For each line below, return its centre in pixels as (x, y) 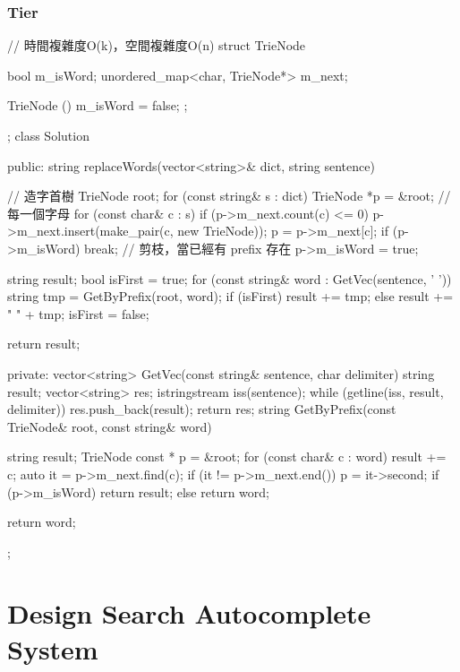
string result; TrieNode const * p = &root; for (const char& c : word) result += (227, 457)
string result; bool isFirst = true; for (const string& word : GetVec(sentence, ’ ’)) (230, 278)
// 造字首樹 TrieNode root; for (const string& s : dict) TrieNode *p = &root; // (229, 196)
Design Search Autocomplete (189, 613)
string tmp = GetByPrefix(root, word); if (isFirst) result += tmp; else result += (230, 296)
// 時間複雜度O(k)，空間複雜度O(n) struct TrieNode (157, 45)
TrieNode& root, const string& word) (110, 426)
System (53, 648)
